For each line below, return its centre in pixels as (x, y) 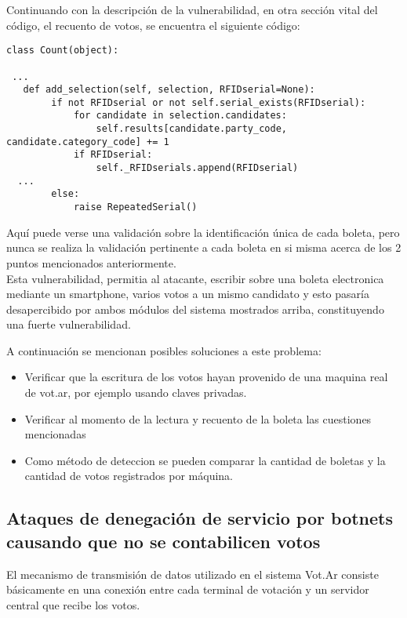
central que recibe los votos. (73, 604)
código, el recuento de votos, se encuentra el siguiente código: (153, 25)
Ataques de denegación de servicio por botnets (200, 518)
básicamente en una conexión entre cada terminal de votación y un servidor (188, 589)
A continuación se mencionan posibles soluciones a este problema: (164, 350)
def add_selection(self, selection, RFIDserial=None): (169, 90)
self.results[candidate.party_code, (191, 129)
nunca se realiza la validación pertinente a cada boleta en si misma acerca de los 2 (204, 247)
